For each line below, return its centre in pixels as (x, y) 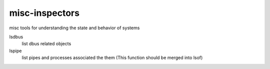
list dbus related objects (46, 44)
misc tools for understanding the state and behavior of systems (74, 28)
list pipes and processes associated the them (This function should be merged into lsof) (112, 58)
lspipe (15, 51)
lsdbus (16, 37)
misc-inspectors (44, 13)
